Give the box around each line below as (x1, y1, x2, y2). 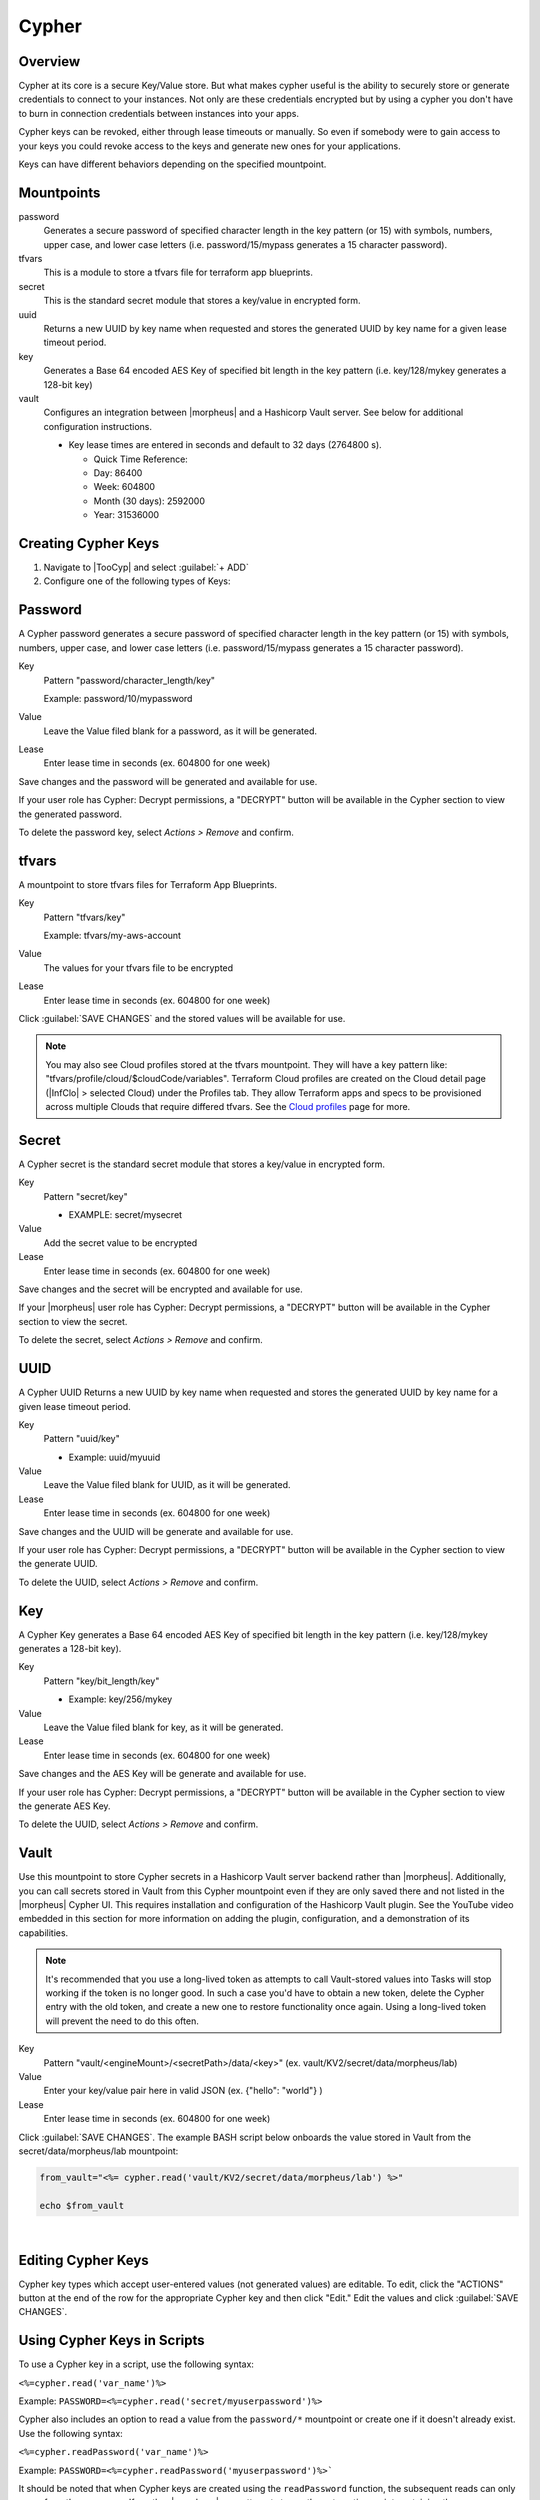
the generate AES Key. (18, 1800, 111, 1812)
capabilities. (18, 1926, 69, 1939)
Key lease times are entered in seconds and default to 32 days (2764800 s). (68, 439, 382, 451)
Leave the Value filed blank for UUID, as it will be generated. (43, 1479, 291, 1491)
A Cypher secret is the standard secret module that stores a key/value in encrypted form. (18, 1158, 385, 1170)
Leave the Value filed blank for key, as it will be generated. (43, 1721, 284, 1734)
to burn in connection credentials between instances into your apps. (18, 107, 300, 119)
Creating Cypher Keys (18, 535, 160, 552)
